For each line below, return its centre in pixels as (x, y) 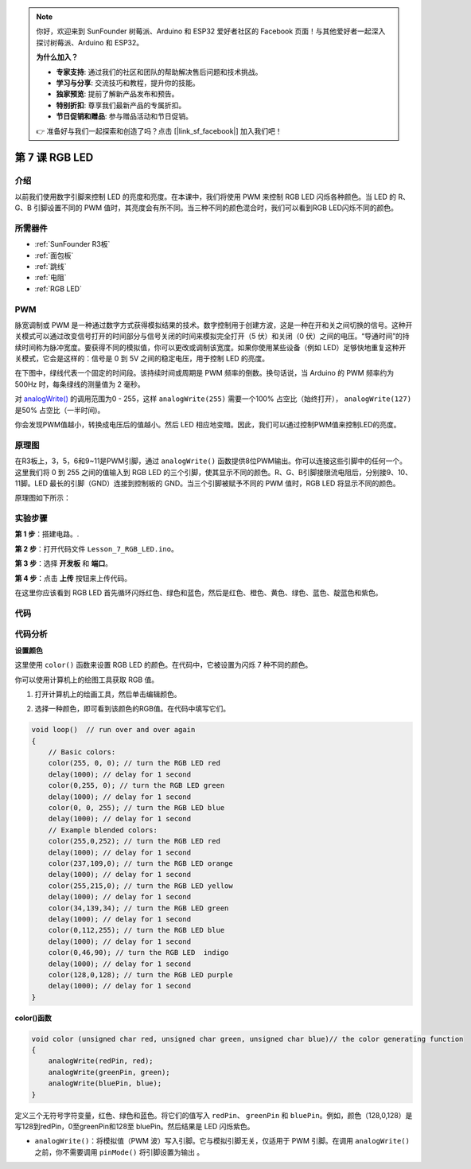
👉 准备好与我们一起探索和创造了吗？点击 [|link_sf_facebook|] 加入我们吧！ (159, 131)
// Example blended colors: (103, 830)
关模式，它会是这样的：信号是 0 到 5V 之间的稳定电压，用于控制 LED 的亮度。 (142, 359)
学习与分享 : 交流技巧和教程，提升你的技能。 (128, 83)
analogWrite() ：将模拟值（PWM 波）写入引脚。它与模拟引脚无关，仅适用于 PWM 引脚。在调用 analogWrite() (222, 1141)
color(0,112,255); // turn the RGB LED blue (136, 930)
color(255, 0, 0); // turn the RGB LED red (134, 763)
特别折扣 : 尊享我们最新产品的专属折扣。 (121, 105)
